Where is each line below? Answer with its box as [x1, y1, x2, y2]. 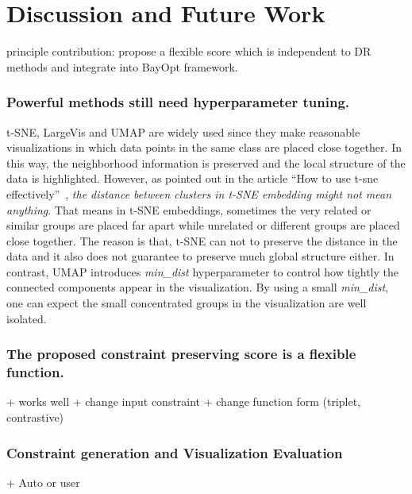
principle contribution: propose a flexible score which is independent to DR [6, 43, 372, 60]
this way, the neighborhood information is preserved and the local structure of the [6, 154, 406, 171]
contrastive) [6, 408, 64, 425]
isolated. [6, 310, 47, 326]
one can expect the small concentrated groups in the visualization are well [6, 295, 367, 311]
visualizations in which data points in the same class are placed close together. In [6, 139, 402, 156]
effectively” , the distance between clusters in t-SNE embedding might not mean [6, 185, 392, 202]
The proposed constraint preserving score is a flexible [6, 344, 356, 364]
